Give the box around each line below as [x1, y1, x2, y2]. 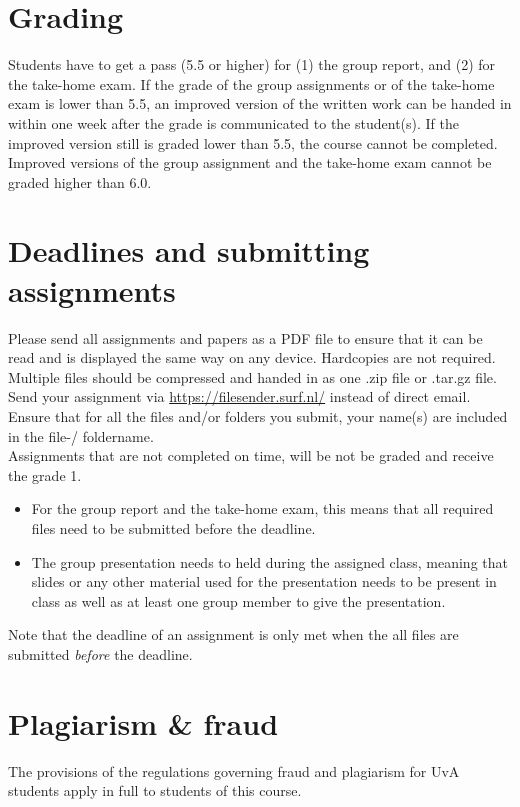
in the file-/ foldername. [8, 425, 154, 446]
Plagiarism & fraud [8, 702, 279, 743]
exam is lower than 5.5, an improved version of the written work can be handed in [8, 93, 512, 114]
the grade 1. [8, 464, 82, 485]
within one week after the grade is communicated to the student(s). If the [8, 112, 459, 133]
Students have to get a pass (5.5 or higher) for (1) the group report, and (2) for [8, 54, 496, 75]
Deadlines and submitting [8, 230, 370, 271]
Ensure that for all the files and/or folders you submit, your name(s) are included [8, 405, 508, 426]
